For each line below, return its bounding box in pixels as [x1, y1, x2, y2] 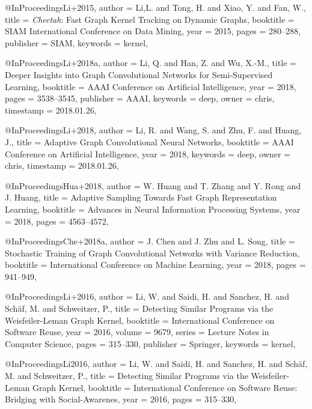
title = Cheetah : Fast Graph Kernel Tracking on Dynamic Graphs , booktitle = [5, 13, 295, 25]
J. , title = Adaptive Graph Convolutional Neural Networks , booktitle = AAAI [5, 135, 294, 148]
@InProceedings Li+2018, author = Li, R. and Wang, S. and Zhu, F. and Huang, [5, 124, 302, 136]
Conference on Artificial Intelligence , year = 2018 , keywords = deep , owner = [5, 147, 291, 160]
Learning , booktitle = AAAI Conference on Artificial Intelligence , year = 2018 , [5, 80, 296, 92]
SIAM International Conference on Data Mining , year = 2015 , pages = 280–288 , [5, 25, 301, 37]
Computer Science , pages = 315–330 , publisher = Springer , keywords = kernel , [5, 337, 296, 350]
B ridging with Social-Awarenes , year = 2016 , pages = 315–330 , [5, 393, 237, 405]
